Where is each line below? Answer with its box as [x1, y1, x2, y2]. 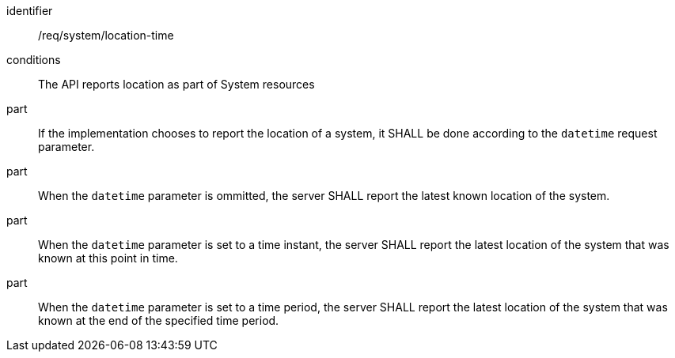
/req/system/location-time [38, 28, 174, 42]
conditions [6, 53, 61, 66]
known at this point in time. [38, 251, 178, 265]
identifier [6, 4, 53, 17]
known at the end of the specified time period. [38, 314, 279, 327]
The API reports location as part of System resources [38, 77, 315, 91]
